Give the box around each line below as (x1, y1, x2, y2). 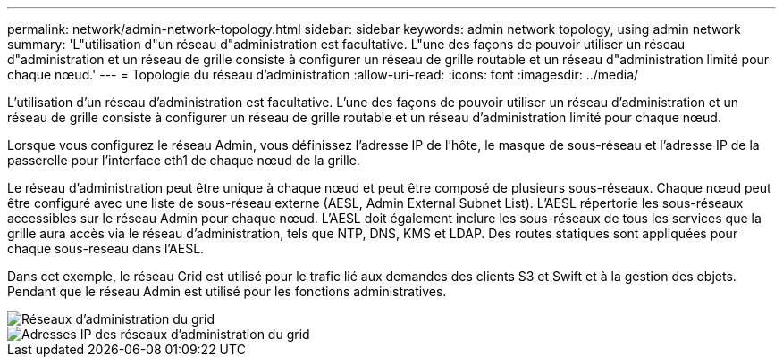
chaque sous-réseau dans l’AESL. (7, 241, 205, 256)
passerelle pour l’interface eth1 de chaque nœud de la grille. (7, 153, 360, 168)
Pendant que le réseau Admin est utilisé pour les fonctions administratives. (7, 284, 447, 299)
